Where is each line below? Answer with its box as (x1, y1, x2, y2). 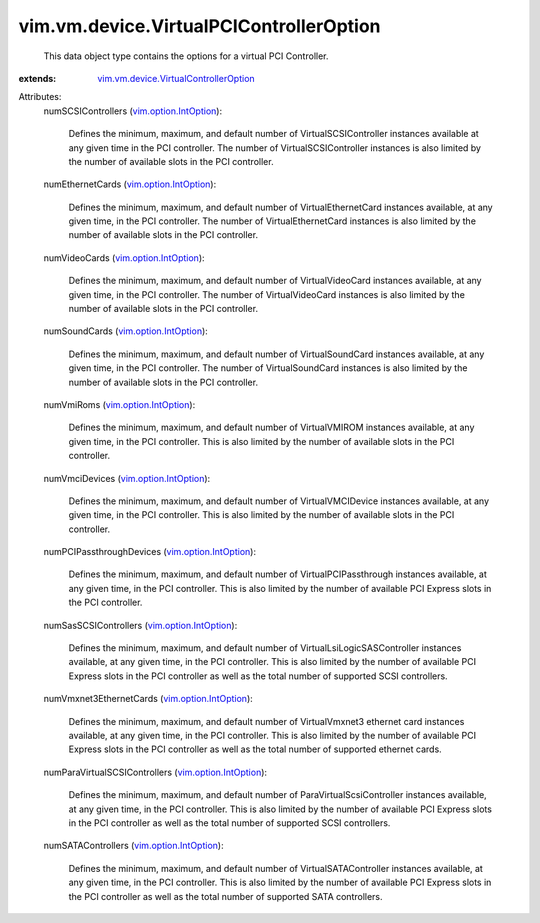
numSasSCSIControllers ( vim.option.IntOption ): (43, 619, 238, 631)
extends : (18, 72, 57, 84)
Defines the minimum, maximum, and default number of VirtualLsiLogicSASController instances (68, 642, 462, 654)
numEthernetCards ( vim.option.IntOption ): (43, 178, 217, 190)
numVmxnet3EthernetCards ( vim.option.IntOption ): (43, 693, 254, 705)
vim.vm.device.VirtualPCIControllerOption (18, 15, 381, 37)
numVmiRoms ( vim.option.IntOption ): (43, 398, 196, 410)
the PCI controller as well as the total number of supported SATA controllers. (68, 890, 384, 902)
